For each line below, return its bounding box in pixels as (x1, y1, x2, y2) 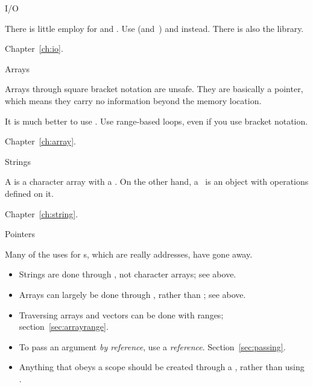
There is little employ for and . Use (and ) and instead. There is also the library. (5, 22, 304, 34)
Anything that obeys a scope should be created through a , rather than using (19, 361, 305, 373)
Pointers (5, 228, 36, 240)
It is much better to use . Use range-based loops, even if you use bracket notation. (5, 114, 308, 127)
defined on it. (5, 187, 54, 199)
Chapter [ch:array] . (5, 135, 76, 147)
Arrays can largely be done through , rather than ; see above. (19, 288, 246, 300)
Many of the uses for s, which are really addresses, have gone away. (5, 247, 253, 260)
